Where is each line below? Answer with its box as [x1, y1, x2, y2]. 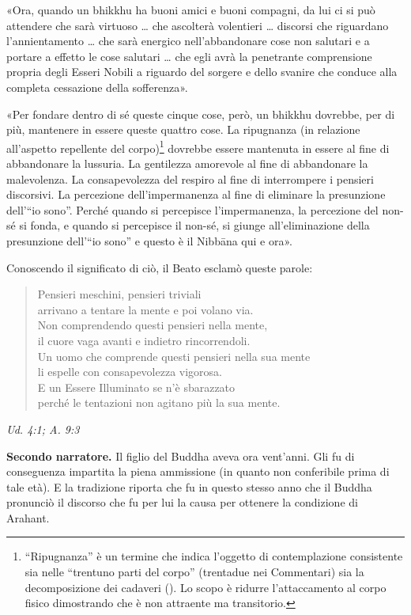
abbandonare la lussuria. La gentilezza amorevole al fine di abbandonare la [6, 155, 368, 171]
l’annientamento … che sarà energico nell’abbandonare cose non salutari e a [6, 32, 370, 49]
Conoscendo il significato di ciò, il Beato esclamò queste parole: [6, 259, 313, 275]
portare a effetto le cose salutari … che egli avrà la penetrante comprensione [6, 47, 372, 64]
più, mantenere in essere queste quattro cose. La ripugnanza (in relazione [6, 121, 360, 138]
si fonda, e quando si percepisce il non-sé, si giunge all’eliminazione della [19, 217, 370, 233]
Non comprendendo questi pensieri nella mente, [37, 317, 268, 333]
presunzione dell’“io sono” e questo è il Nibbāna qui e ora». [6, 232, 292, 249]
